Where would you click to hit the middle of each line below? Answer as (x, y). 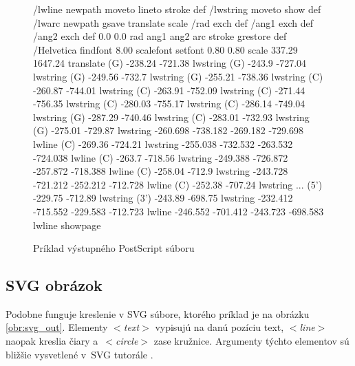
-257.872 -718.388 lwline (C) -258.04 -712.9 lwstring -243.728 (161, 171)
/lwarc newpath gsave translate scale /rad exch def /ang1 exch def (173, 22)
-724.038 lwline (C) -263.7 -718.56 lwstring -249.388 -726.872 (161, 157)
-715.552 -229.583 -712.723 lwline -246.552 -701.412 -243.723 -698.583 (179, 211)
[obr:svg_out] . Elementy (57, 327)
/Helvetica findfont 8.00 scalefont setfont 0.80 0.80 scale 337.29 (165, 49)
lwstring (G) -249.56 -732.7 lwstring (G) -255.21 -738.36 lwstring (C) (178, 76)
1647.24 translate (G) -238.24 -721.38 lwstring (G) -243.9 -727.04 (170, 63)
